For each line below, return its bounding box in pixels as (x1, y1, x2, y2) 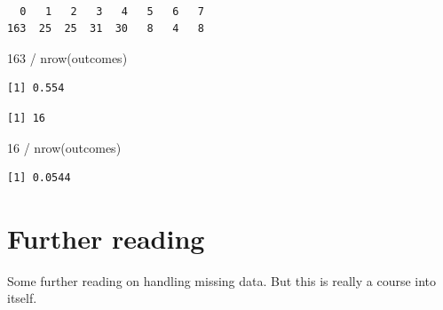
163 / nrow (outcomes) (7, 48, 128, 67)
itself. (7, 289, 37, 307)
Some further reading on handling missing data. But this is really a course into (7, 271, 437, 290)
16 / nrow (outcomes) (7, 138, 122, 156)
